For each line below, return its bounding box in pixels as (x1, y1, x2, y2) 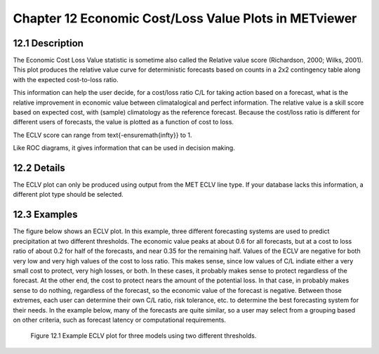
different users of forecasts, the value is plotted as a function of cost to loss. (13, 118, 234, 126)
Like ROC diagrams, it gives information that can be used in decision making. (13, 144, 235, 152)
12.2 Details (13, 162, 66, 173)
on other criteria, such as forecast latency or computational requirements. (13, 315, 226, 324)
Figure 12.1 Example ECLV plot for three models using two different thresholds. (30, 332, 257, 340)
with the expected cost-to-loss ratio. (13, 75, 119, 84)
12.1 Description (13, 37, 84, 49)
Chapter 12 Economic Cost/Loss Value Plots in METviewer (13, 11, 357, 26)
